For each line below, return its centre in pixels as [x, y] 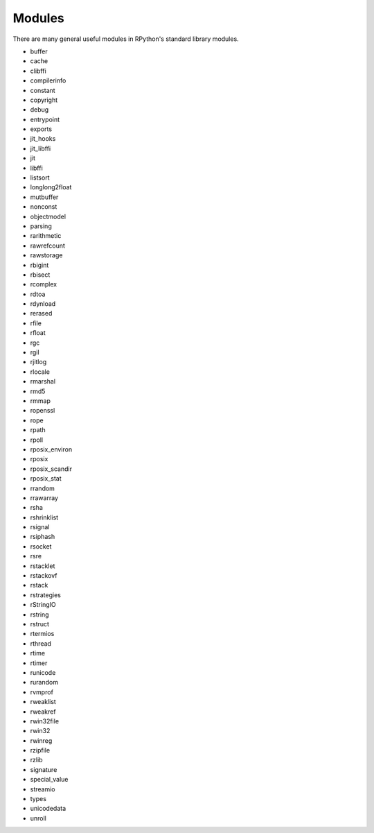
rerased [41, 314]
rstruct [40, 624]
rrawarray [44, 498]
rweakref [43, 712]
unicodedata [48, 809]
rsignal [40, 527]
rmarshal [43, 381]
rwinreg [41, 740]
